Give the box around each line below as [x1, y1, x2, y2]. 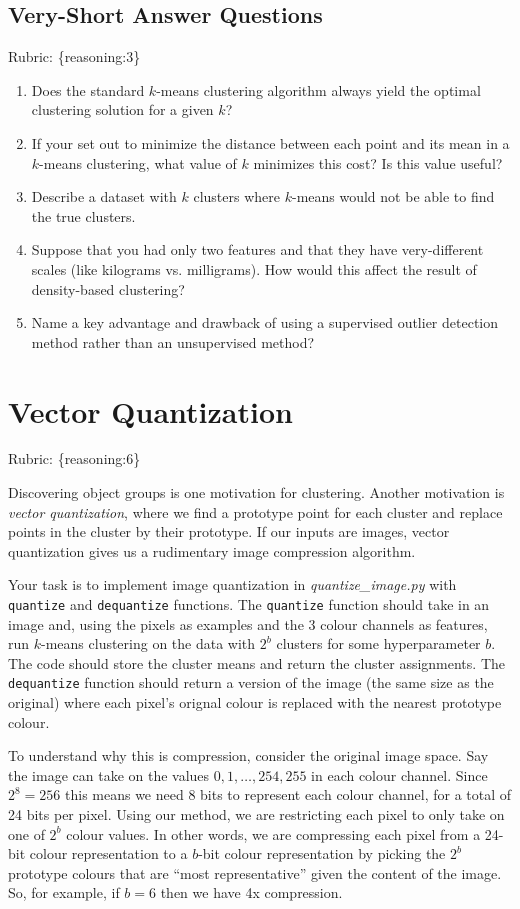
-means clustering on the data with [41, 633, 256, 654]
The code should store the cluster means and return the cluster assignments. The [8, 652, 505, 673]
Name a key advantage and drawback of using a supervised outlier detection [31, 312, 499, 333]
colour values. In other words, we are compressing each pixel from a [66, 823, 481, 844]
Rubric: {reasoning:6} [8, 448, 141, 469]
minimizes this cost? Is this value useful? [253, 152, 503, 173]
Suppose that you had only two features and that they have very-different [31, 239, 484, 260]
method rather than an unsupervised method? [31, 331, 315, 352]
